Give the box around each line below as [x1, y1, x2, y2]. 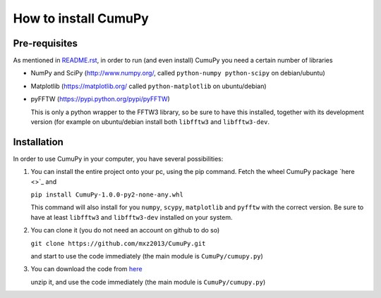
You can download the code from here [30, 265, 143, 273]
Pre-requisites [13, 37, 78, 49]
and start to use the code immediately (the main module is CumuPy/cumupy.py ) [30, 252, 264, 261]
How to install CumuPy [13, 11, 150, 26]
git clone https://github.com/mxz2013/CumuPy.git [30, 240, 206, 247]
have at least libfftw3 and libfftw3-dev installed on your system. [30, 213, 233, 221]
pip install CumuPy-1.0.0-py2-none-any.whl [30, 191, 183, 199]
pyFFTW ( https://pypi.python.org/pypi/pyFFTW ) [30, 95, 171, 104]
